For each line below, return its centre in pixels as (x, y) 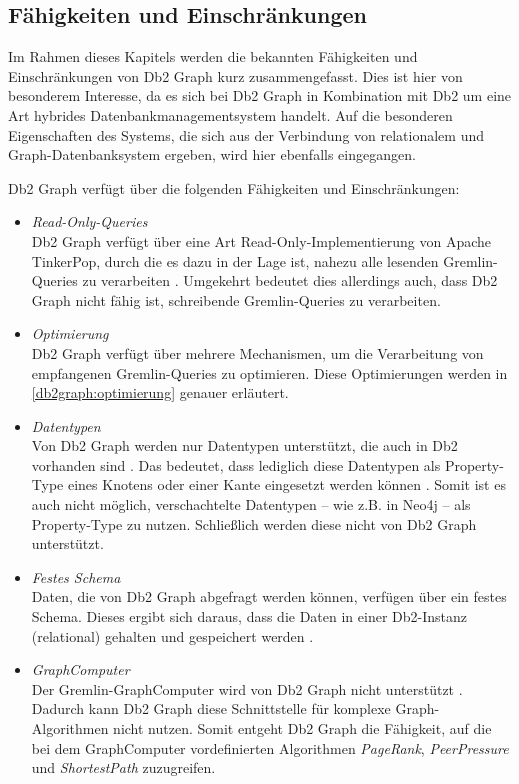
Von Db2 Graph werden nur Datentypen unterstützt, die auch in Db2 (244, 445)
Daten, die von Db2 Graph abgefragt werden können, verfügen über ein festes (269, 596)
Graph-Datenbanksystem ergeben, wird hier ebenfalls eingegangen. (212, 154)
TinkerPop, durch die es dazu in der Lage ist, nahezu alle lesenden (235, 260)
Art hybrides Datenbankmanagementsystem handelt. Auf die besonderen (230, 114)
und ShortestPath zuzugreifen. (123, 767)
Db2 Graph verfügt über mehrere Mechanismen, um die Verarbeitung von (257, 352)
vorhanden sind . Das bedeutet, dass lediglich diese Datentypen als (236, 464)
